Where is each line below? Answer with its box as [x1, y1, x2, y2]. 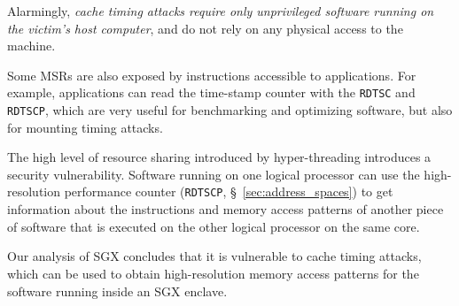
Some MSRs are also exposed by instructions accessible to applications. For [7, 65, 416, 84]
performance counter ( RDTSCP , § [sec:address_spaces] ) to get [64, 182, 393, 201]
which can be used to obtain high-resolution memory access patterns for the [7, 264, 419, 282]
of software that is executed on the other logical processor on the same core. [7, 217, 420, 235]
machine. [7, 36, 56, 55]
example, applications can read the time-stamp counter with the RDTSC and [7, 83, 416, 102]
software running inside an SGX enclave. [7, 281, 228, 300]
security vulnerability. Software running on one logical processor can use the [7, 164, 420, 183]
